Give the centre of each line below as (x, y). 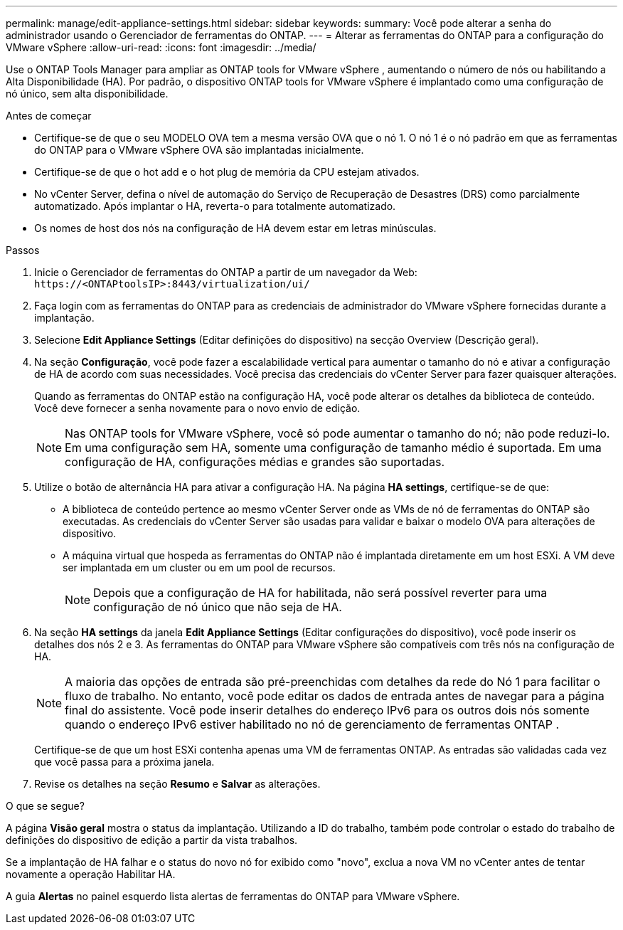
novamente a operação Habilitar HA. (91, 874)
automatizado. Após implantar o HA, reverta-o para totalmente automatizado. (215, 206)
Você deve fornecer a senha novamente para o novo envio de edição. (197, 408)
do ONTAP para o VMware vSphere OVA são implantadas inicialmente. (199, 150)
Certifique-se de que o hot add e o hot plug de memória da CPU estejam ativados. (227, 172)
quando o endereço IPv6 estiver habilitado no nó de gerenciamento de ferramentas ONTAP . (312, 724)
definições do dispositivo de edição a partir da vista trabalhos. (152, 840)
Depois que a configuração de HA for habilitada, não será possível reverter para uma (320, 593)
